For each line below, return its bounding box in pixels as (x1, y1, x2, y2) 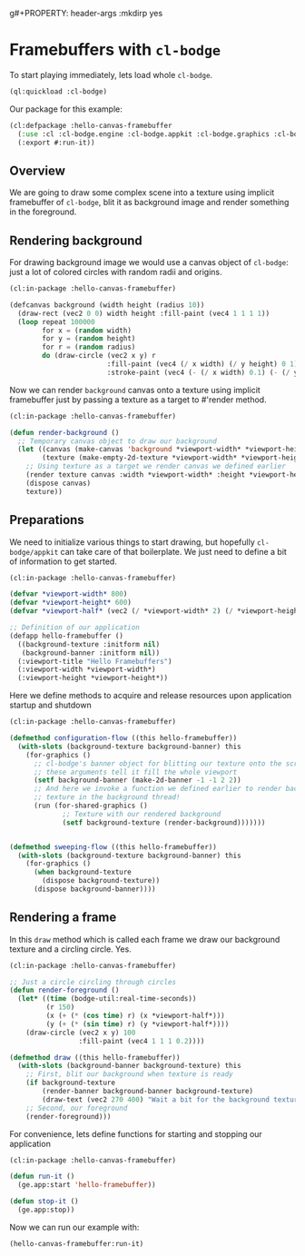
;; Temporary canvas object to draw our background (17, 436, 218, 446)
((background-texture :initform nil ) (17, 639, 161, 648)
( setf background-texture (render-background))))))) (62, 817, 266, 827)
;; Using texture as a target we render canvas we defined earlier (25, 462, 286, 471)
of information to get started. (9, 556, 118, 567)
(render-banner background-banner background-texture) (42, 1087, 254, 1096)
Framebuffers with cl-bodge (9, 40, 221, 60)
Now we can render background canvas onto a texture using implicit (9, 384, 261, 395)
